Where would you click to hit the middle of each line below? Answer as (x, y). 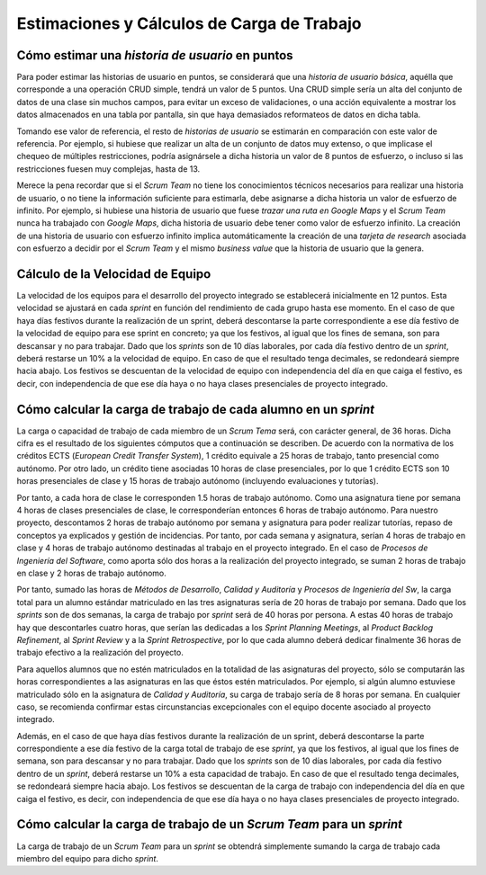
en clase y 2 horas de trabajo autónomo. (91, 573)
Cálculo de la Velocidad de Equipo (114, 274)
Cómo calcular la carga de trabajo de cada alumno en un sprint (196, 409)
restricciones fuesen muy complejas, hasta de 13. (108, 169)
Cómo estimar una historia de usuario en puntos (155, 55)
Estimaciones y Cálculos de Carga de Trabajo (189, 23)
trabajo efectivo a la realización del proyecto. (100, 653)
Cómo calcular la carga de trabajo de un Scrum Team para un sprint (210, 824)
